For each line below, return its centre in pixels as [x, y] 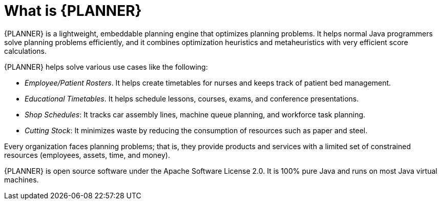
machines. [22, 179]
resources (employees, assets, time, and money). [87, 155]
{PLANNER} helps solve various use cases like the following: [106, 67]
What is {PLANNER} [73, 11]
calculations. [25, 51]
